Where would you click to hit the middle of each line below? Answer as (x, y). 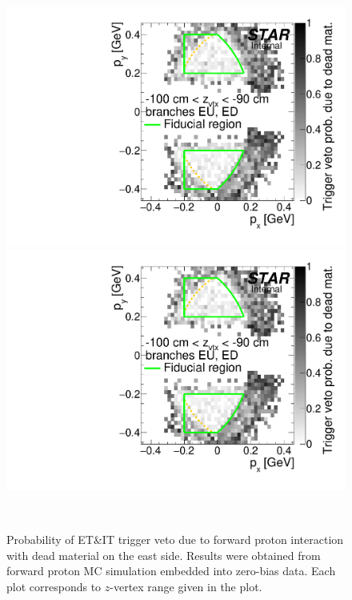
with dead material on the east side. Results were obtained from (164, 555)
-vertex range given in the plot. (186, 586)
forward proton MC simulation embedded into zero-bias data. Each (171, 571)
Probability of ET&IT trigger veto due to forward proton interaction (175, 540)
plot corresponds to (54, 586)
